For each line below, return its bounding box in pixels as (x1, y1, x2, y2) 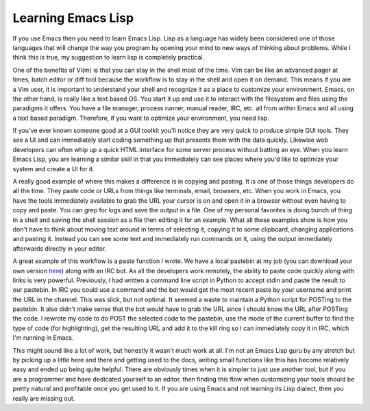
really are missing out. (12, 394, 75, 402)
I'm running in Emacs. (12, 334, 74, 342)
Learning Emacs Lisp (12, 10, 134, 25)
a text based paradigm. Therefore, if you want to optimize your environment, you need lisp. (12, 114, 270, 122)
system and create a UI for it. (12, 164, 95, 173)
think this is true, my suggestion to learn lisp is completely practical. (12, 53, 205, 62)
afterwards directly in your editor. (12, 244, 107, 253)
